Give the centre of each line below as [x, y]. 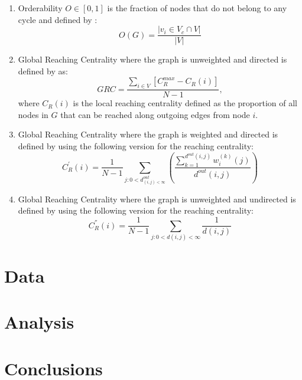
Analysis [39, 322]
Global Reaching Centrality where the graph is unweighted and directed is [152, 59]
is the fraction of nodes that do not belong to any [197, 8]
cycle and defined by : [58, 19]
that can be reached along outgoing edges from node [155, 114]
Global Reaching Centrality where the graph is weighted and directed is [148, 134]
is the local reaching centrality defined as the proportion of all [185, 103]
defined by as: [43, 71]
